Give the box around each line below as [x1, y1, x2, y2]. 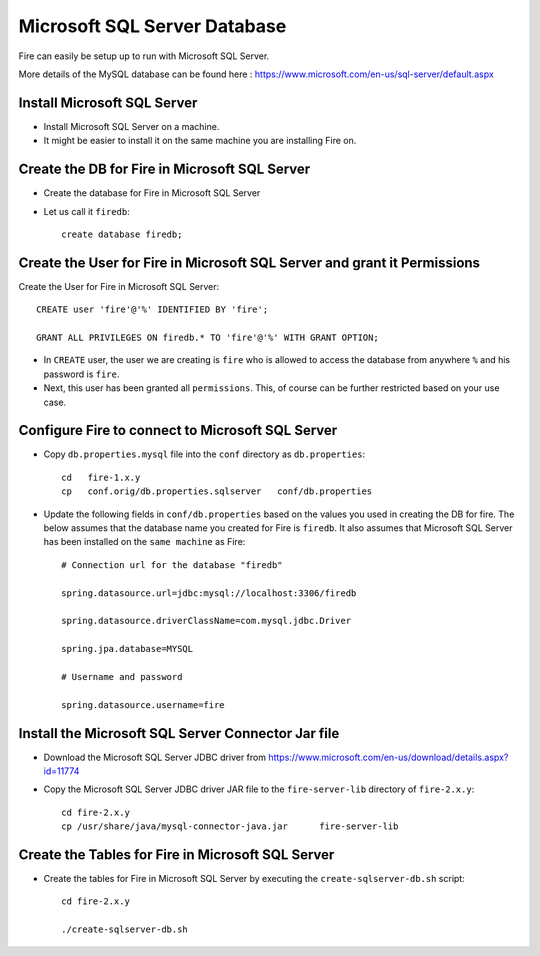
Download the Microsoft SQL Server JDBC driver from [43, 751, 267, 763]
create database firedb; [61, 228, 183, 240]
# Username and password [61, 671, 183, 682]
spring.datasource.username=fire [61, 699, 225, 710]
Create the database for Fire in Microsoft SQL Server [43, 187, 261, 199]
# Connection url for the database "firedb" [61, 559, 284, 570]
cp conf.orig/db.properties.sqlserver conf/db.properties [61, 486, 373, 497]
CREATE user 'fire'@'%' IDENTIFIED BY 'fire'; [36, 304, 269, 315]
